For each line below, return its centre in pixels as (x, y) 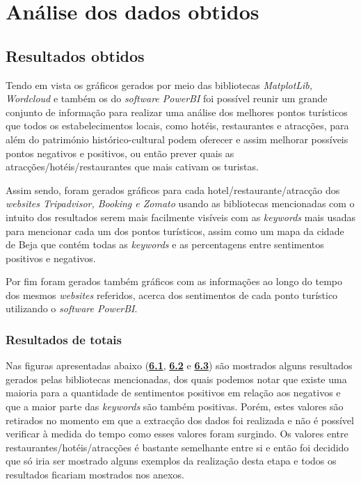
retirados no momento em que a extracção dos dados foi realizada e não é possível (180, 420)
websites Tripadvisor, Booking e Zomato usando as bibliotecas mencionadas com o (180, 203)
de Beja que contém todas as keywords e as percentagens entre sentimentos (165, 244)
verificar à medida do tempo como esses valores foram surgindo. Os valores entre (177, 434)
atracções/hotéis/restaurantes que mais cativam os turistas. (132, 167)
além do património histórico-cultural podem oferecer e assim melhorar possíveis (177, 139)
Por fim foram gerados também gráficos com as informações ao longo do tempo (174, 281)
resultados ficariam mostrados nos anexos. (95, 475)
